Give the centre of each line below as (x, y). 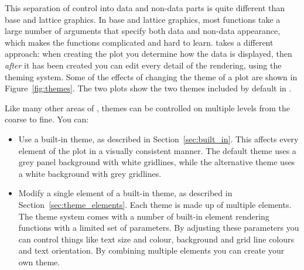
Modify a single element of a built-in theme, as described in (125, 193)
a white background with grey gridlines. (90, 173)
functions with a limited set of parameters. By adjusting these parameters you (159, 228)
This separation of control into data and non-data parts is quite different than (145, 8)
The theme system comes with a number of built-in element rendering (144, 216)
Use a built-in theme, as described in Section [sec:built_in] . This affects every (158, 139)
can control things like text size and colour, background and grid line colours (156, 239)
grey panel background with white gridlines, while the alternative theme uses (157, 162)
